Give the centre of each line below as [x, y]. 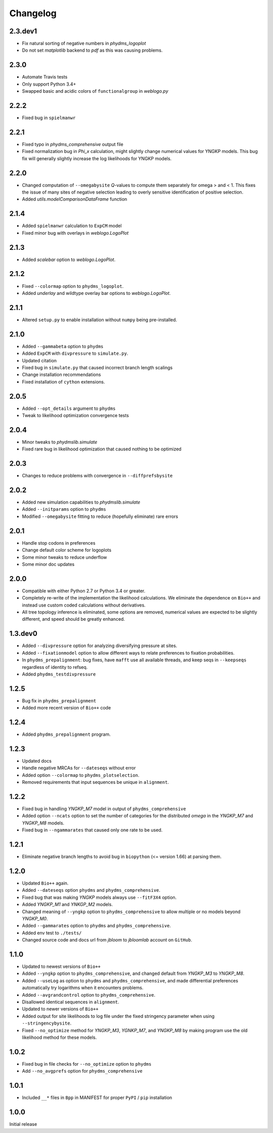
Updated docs [37, 761]
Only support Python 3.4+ [49, 84]
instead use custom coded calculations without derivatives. [84, 605]
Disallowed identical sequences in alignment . [71, 1002]
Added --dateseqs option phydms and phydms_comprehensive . [91, 890]
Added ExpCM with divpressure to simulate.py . [75, 353]
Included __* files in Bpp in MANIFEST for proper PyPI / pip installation [97, 1098]
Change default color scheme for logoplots [67, 550]
